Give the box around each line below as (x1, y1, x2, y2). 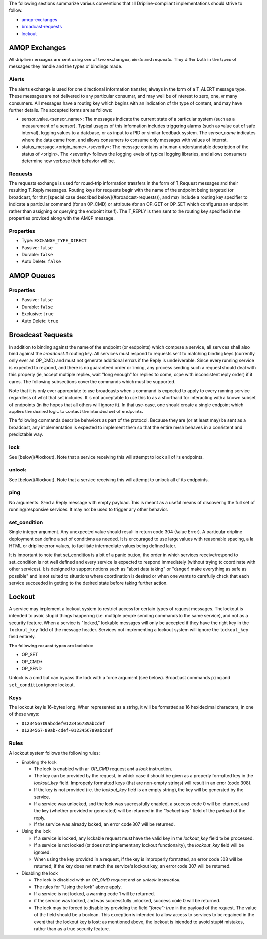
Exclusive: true (21, 311, 54, 317)
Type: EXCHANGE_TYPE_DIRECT (21, 238, 87, 244)
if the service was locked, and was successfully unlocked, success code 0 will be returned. (34, 898, 220, 904)
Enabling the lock (21, 759, 57, 765)
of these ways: (9, 711, 40, 717)
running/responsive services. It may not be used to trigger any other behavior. (9, 506, 168, 513)
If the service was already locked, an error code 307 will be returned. (34, 822, 175, 827)
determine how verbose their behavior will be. (21, 158, 115, 164)
